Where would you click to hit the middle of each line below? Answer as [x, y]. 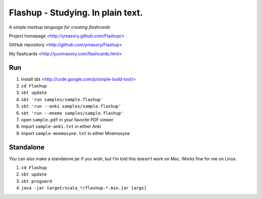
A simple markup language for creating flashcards [60, 27]
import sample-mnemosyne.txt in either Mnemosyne [75, 133]
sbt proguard [37, 181]
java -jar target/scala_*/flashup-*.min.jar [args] [84, 188]
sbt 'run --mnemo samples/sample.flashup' [72, 113]
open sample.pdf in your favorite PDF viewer [67, 120]
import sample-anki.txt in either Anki [61, 126]
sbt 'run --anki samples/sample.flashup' [71, 106]
